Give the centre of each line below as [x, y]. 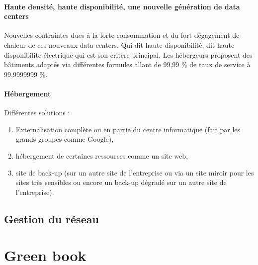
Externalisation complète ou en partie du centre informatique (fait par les [128, 129]
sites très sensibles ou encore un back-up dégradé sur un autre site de [121, 182]
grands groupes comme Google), [65, 139]
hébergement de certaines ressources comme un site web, [102, 155]
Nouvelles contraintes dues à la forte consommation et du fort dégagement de [122, 35]
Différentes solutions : [37, 113]
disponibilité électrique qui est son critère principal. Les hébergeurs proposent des [128, 54]
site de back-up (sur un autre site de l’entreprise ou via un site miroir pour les [135, 172]
